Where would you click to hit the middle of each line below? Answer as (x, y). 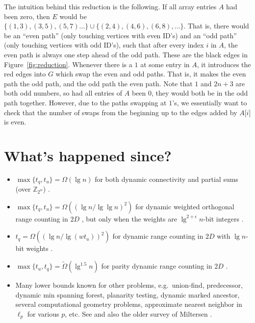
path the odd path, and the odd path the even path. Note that (98, 83)
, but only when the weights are (129, 218)
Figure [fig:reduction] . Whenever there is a (68, 64)
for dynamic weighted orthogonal (185, 206)
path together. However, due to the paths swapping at (85, 102)
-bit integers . (223, 218)
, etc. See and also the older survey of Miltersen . (139, 313)
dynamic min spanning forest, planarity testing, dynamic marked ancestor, (127, 294)
